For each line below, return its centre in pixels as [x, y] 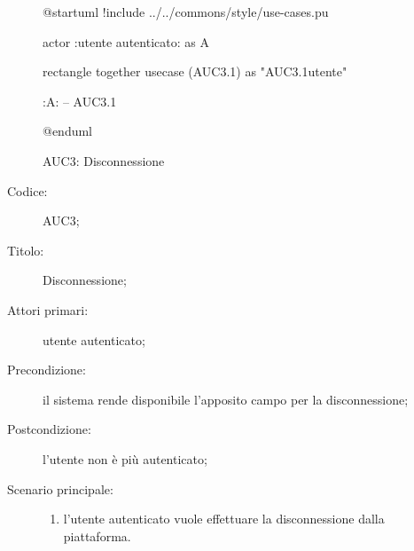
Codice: [27, 190]
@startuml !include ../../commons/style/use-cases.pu [186, 12]
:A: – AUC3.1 [80, 101]
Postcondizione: [49, 429]
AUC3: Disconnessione [104, 160]
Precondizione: [47, 370]
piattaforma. [97, 535]
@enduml [68, 131]
